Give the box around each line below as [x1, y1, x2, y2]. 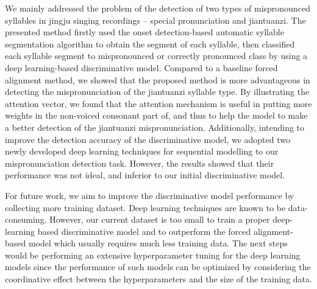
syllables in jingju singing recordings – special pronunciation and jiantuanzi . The [5, 13, 306, 26]
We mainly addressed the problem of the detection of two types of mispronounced [5, 2, 310, 14]
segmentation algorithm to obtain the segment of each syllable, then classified [5, 37, 295, 50]
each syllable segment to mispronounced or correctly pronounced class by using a [5, 49, 308, 62]
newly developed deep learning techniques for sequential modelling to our [5, 145, 279, 158]
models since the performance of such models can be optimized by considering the [5, 260, 311, 273]
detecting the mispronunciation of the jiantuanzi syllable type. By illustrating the [5, 85, 310, 98]
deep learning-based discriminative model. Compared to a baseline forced [5, 61, 278, 74]
